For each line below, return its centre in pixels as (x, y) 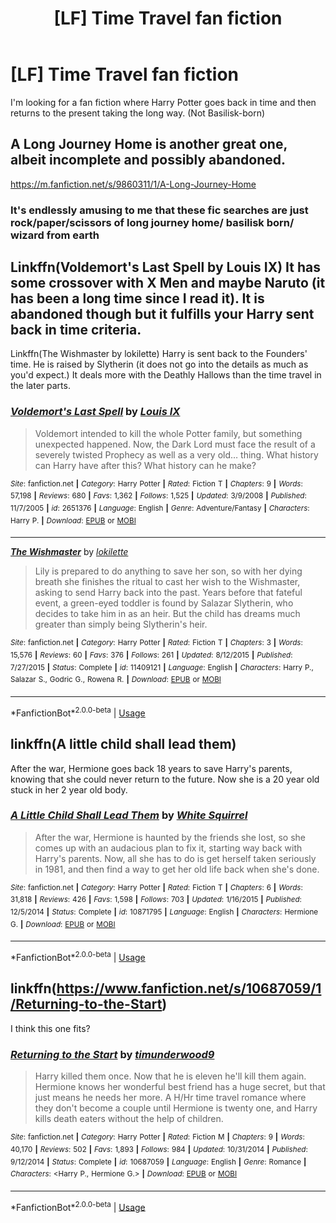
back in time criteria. (76, 330)
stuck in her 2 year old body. (69, 789)
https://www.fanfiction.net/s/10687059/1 (189, 988)
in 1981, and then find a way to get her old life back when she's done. (177, 869)
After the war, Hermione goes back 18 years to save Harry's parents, (151, 768)
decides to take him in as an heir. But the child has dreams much (167, 614)
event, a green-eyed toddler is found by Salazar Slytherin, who (164, 603)
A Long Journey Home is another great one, (149, 144)
